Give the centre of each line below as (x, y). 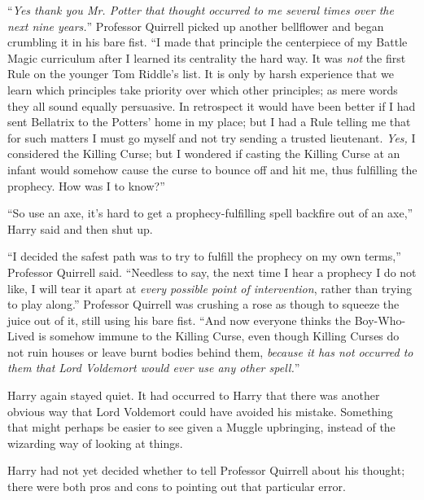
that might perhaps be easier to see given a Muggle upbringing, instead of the (201, 427)
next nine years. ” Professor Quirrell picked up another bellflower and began (196, 26)
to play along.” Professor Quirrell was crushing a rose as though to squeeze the (203, 304)
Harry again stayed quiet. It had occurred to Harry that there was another (194, 395)
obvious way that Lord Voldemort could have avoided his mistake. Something (200, 411)
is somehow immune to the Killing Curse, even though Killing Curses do (219, 336)
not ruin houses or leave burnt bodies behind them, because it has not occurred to (210, 351)
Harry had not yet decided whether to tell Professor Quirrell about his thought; (206, 470)
